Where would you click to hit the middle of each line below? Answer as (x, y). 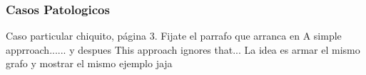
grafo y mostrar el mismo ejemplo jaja (89, 63)
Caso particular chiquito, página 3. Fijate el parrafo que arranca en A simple (174, 36)
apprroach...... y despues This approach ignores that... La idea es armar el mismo (183, 49)
